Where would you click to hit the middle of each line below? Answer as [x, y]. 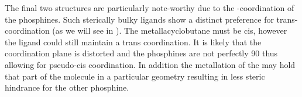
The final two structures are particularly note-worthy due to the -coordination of [150, 8]
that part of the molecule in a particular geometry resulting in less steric [135, 76]
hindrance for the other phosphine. [67, 87]
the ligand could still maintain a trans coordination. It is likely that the [133, 42]
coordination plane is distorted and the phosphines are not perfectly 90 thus [141, 53]
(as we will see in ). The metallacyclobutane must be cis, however [170, 30]
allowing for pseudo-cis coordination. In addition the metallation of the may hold [150, 64]
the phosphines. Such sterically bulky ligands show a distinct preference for [139, 19]
